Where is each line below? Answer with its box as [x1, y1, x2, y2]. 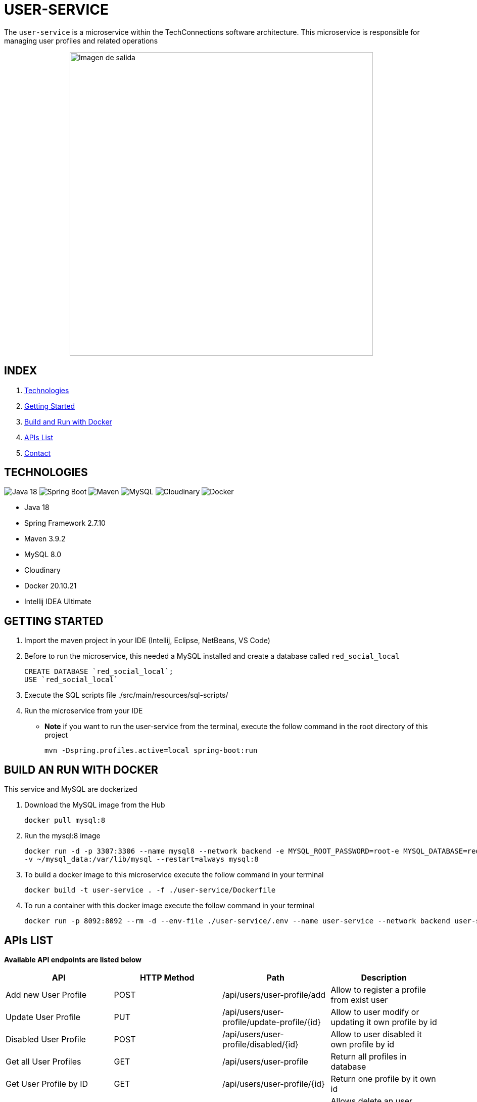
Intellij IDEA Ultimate [24, 597, 91, 606]
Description [361, 972, 407, 983]
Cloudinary [24, 566, 61, 575]
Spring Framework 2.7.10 [24, 519, 106, 528]
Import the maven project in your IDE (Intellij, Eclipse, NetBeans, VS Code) [24, 636, 270, 645]
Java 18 [24, 503, 50, 512]
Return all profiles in [330, 1051, 407, 1062]
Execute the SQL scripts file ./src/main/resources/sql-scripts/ [24, 691, 228, 700]
